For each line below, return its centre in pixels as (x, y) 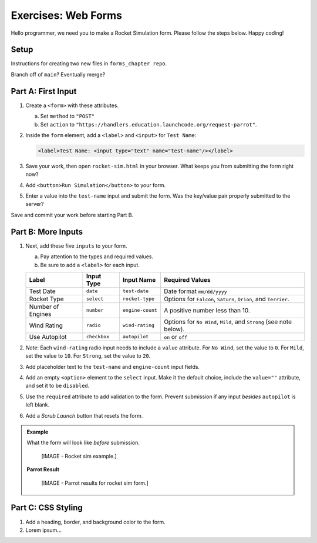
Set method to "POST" (68, 116)
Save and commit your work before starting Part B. (72, 215)
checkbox (98, 337)
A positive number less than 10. (207, 310)
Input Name (139, 279)
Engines (40, 314)
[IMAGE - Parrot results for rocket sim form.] (95, 483)
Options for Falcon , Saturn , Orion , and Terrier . (227, 299)
